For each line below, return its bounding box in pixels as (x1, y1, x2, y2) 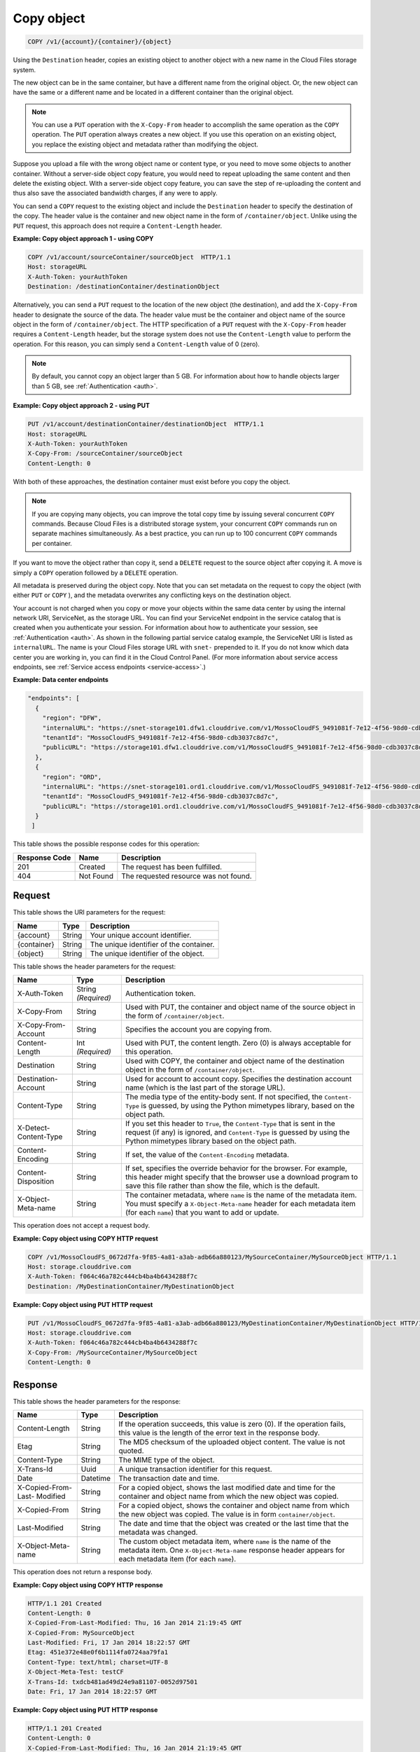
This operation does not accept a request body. (13, 1221, 150, 1230)
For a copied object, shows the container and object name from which (118, 1500, 350, 1510)
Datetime (80, 1474, 111, 1484)
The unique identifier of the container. (90, 939, 215, 949)
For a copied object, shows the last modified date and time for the (118, 1483, 336, 1493)
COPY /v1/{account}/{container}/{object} (27, 38, 172, 46)
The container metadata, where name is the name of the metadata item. (125, 1190, 357, 1200)
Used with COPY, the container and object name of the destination (125, 1056, 344, 1066)
